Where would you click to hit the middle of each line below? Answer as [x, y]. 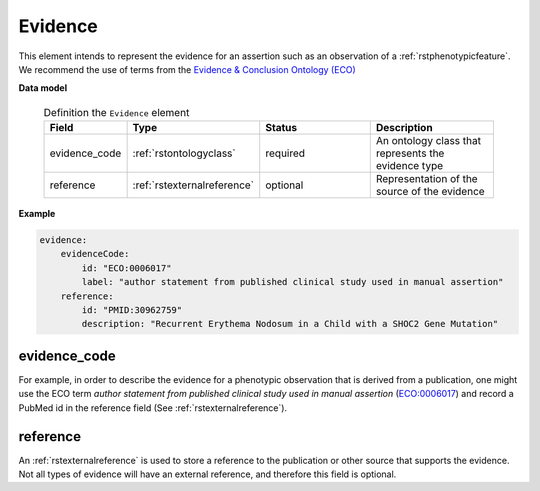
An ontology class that [428, 141]
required [285, 153]
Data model [43, 88]
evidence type [409, 166]
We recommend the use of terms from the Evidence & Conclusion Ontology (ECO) [187, 69]
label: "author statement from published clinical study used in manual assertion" [292, 282]
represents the [410, 153]
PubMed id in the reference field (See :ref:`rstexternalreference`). [153, 407]
